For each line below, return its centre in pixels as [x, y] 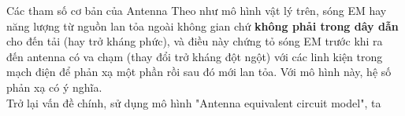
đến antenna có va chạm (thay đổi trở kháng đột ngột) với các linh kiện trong [195, 56]
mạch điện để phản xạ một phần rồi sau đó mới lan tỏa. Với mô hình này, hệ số [199, 72]
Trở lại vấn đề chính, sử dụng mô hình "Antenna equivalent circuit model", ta [194, 102]
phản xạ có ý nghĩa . [54, 87]
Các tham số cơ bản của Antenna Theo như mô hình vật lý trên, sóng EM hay [197, 10]
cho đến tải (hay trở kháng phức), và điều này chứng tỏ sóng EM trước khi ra [195, 41]
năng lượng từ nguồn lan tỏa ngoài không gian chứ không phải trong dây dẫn [202, 25]
